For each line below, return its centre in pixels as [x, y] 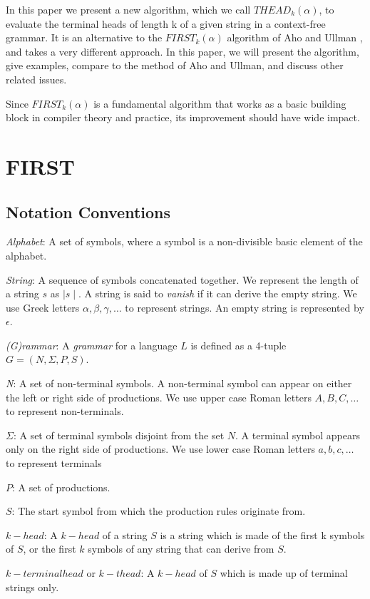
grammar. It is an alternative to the [84, 37]
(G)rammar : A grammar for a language [92, 345]
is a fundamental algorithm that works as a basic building [220, 103]
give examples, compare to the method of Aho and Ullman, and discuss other [175, 65]
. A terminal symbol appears [298, 435]
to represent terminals [54, 463]
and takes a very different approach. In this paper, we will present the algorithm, [183, 51]
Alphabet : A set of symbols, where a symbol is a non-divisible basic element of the [184, 241]
